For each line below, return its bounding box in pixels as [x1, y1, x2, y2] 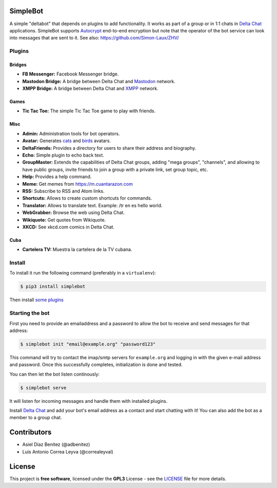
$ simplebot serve [20, 385, 67, 391]
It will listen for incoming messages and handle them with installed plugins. [9, 398, 168, 404]
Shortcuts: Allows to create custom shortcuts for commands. [22, 195, 152, 201]
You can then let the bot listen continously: [9, 371, 100, 377]
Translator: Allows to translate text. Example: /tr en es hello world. [22, 202, 163, 208]
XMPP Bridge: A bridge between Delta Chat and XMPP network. [22, 85, 159, 92]
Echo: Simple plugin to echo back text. [22, 152, 105, 158]
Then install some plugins [9, 297, 64, 303]
